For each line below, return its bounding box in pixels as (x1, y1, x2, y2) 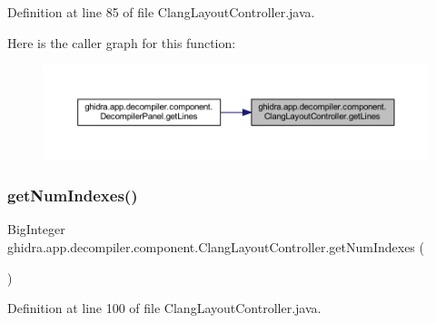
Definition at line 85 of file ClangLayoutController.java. (7, 3, 315, 21)
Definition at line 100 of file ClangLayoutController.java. (7, 299, 322, 318)
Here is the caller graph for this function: (7, 33, 236, 52)
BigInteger (7, 220, 65, 239)
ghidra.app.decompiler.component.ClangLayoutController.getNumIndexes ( (7, 237, 424, 256)
